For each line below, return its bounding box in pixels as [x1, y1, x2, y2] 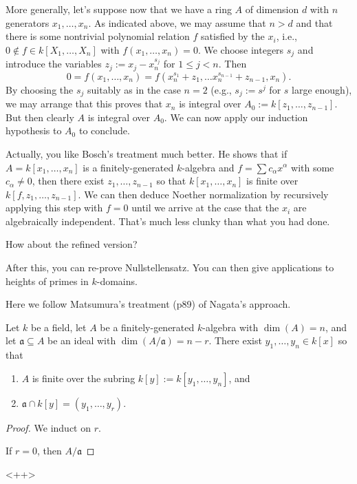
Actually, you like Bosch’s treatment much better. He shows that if [6, 146, 288, 160]
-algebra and [182, 160, 235, 174]
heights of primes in [6, 273, 89, 288]
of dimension [245, 2, 299, 16]
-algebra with [202, 319, 259, 334]
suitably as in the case [87, 82, 181, 96]
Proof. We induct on [6, 420, 91, 434]
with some [291, 160, 334, 174]
